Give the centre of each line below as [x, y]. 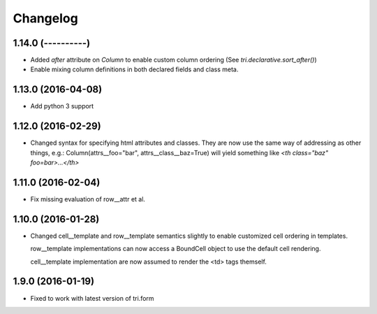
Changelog [45, 18]
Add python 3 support [62, 106]
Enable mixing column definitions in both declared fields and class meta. [134, 69]
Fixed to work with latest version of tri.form [92, 298]
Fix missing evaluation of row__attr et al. [88, 199]
